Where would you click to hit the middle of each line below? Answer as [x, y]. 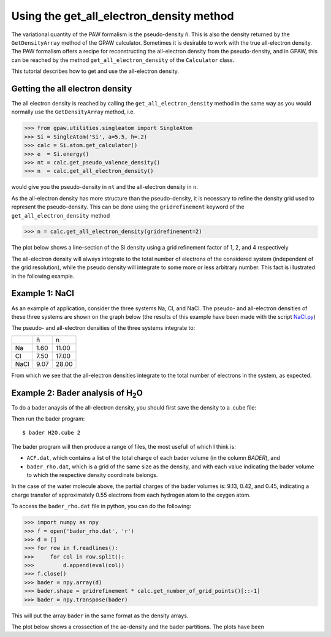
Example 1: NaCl [43, 293]
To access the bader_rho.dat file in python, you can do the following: [101, 506]
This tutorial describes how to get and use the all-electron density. [95, 71]
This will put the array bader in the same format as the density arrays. [100, 616]
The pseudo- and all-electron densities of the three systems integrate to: [103, 328]
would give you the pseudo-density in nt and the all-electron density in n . [105, 187]
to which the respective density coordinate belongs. [92, 475]
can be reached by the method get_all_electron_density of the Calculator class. [123, 60]
